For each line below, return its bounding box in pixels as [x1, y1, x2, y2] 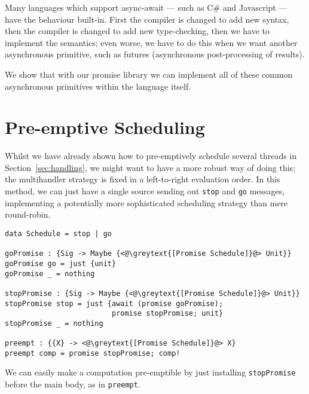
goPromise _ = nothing [5, 269, 95, 278]
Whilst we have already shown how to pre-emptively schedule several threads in [5, 149, 297, 162]
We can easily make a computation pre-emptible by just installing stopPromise [5, 366, 296, 378]
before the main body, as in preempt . [5, 378, 140, 390]
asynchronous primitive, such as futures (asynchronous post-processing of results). [5, 48, 305, 60]
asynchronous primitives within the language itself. [5, 80, 191, 92]
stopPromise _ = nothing [5, 319, 103, 328]
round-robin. [5, 208, 51, 221]
